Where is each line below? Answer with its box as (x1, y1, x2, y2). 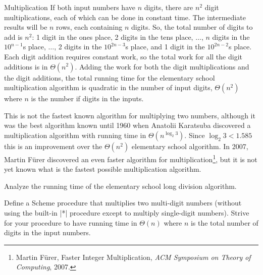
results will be (4, 22, 47, 32)
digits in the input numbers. (4, 227, 91, 238)
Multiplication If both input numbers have (4, 2, 135, 12)
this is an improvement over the (4, 141, 102, 151)
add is (4, 31, 23, 42)
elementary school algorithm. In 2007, (131, 141, 248, 151)
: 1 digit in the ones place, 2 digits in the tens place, (32, 31, 193, 42)
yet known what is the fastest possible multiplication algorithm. (4, 164, 201, 174)
